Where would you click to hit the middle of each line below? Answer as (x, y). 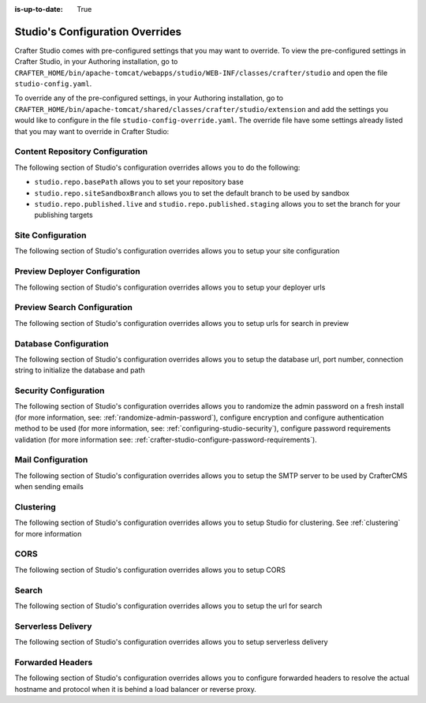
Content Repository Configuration (81, 151)
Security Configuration (60, 391)
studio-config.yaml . (53, 84)
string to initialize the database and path (80, 370)
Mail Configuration (51, 460)
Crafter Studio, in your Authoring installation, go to (96, 62)
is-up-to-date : (39, 9)
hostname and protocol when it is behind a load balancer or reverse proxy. (135, 689)
